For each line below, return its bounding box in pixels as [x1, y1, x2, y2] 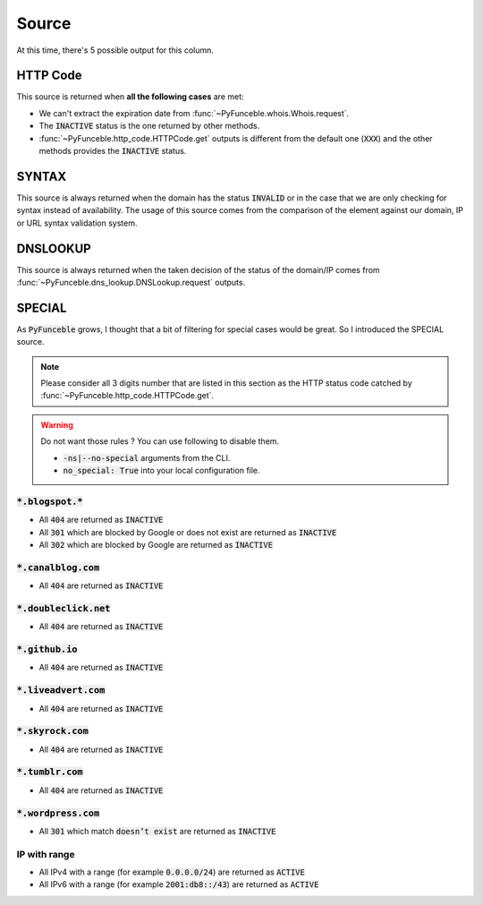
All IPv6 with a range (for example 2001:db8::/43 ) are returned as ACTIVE [38, 879, 319, 890]
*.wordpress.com [16, 807, 100, 819]
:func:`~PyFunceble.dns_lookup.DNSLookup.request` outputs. [16, 277, 246, 287]
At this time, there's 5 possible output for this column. [16, 45, 215, 55]
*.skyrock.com [16, 725, 89, 738]
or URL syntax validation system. [16, 218, 138, 228]
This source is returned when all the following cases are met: [16, 91, 245, 102]
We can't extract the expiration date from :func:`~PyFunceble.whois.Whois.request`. [38, 107, 350, 118]
